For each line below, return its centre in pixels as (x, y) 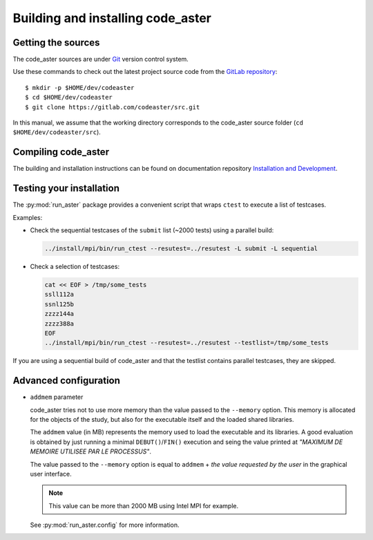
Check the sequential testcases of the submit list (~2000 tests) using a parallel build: (152, 230)
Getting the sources (56, 43)
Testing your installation (66, 188)
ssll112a (59, 295)
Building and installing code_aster (112, 18)
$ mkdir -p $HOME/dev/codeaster (80, 87)
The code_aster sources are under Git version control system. (101, 59)
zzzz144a (59, 314)
